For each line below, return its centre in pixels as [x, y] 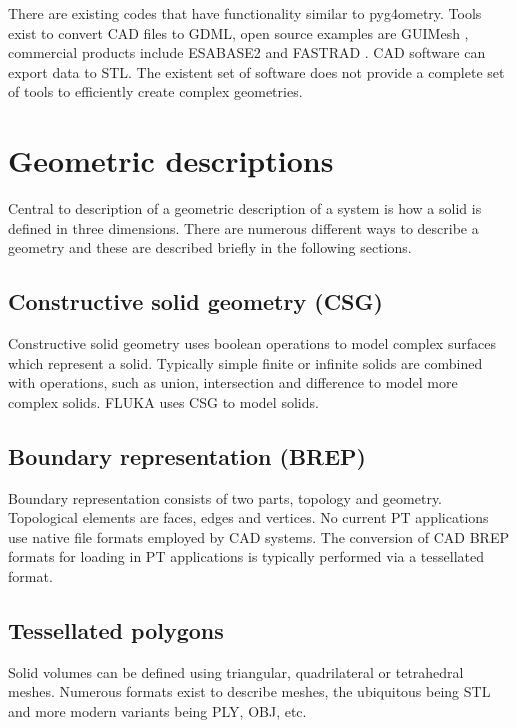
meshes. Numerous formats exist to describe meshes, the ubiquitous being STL [249, 691]
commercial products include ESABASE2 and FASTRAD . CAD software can [247, 52]
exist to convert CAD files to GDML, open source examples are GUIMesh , [238, 32]
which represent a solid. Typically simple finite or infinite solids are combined [245, 362]
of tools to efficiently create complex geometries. [155, 91]
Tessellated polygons [116, 630]
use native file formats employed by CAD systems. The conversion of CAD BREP [258, 536]
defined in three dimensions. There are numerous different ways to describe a [243, 227]
